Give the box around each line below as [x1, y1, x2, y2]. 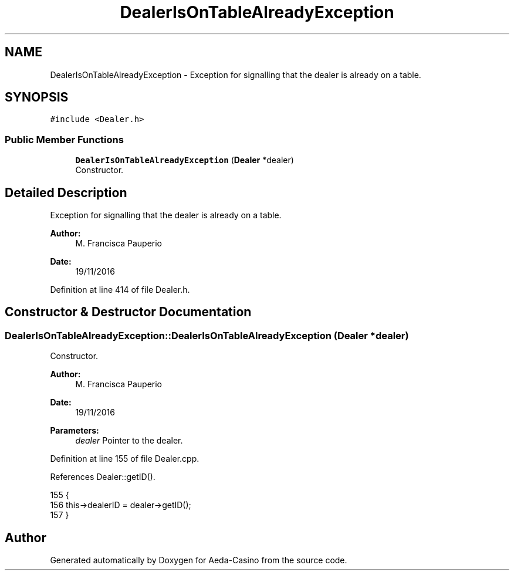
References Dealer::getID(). [50, 472, 155, 482]
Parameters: [50, 425, 99, 436]
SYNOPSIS [5, 90, 69, 105]
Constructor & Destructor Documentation [5, 305, 252, 320]
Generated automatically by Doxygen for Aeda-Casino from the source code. [50, 555, 347, 566]
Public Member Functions [5, 133, 124, 146]
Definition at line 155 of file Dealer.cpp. [50, 454, 199, 464]
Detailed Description [5, 185, 127, 200]
